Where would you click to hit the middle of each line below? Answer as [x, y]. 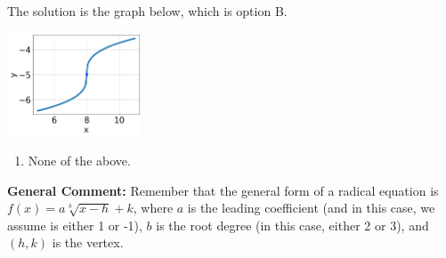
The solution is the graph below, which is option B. [147, 11]
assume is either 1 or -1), [75, 225]
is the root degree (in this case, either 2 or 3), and [292, 225]
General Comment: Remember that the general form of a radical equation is [223, 190]
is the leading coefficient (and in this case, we [311, 208]
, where [153, 208]
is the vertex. [88, 242]
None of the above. [79, 161]
